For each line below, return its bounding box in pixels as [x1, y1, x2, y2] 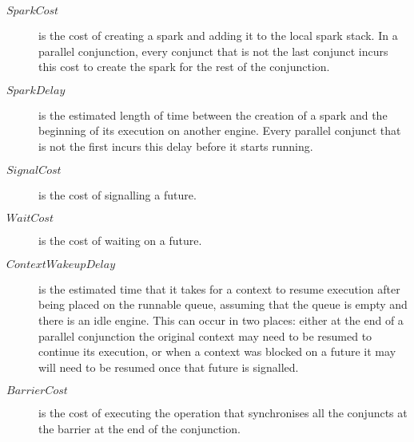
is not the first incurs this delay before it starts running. [38, 137, 313, 154]
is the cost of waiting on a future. [38, 232, 202, 249]
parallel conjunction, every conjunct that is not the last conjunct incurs [38, 42, 388, 59]
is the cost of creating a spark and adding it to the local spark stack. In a [38, 27, 398, 43]
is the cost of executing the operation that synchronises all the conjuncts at [38, 405, 408, 421]
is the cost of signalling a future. [38, 186, 197, 203]
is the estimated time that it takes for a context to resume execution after [38, 280, 400, 297]
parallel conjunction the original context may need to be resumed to [38, 327, 372, 344]
